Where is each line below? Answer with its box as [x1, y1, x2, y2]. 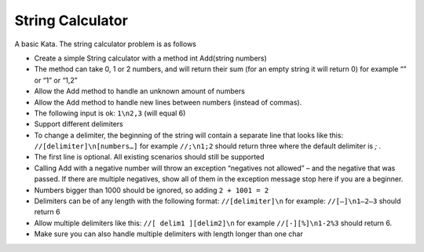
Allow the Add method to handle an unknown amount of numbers [34, 86, 245, 96]
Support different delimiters [34, 119, 123, 129]
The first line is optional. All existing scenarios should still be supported [34, 152, 265, 162]
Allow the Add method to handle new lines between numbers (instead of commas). [34, 97, 302, 107]
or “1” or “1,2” [34, 75, 78, 85]
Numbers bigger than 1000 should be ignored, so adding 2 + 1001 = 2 [34, 185, 269, 195]
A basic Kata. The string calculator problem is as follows [14, 39, 196, 49]
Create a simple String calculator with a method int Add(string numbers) [34, 53, 267, 63]
